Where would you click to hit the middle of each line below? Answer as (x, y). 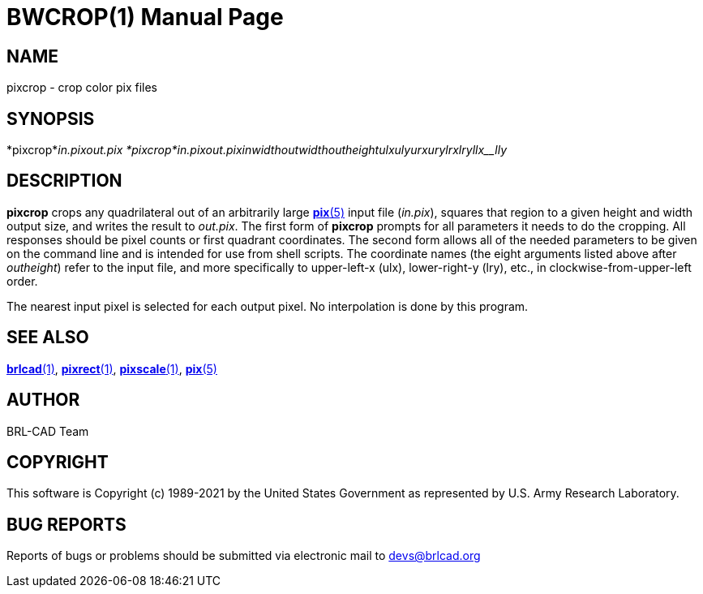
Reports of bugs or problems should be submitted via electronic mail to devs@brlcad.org (244, 556)
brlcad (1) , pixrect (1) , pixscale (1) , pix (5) (112, 368)
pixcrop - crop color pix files (82, 88)
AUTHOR (43, 400)
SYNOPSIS (51, 118)
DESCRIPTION (64, 181)
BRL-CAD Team (48, 431)
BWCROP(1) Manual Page (145, 17)
